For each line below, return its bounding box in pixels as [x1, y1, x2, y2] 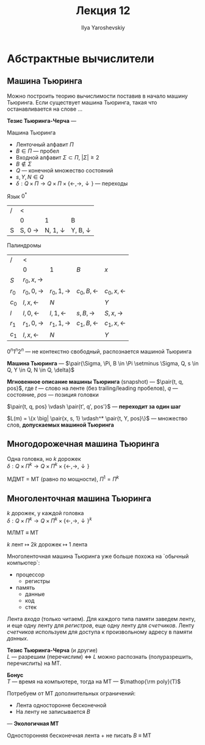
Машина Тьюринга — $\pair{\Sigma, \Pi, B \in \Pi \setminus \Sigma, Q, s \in [7, 360, 199, 367]
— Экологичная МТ [7, 719, 59, 727]
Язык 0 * [7, 191, 27, 200]
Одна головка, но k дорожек [7, 455, 81, 462]
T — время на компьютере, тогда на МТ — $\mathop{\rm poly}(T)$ [7, 678, 181, 685]
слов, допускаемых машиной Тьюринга [7, 421, 115, 428]
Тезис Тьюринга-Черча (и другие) [7, 646, 98, 654]
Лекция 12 [76, 4, 131, 18]
